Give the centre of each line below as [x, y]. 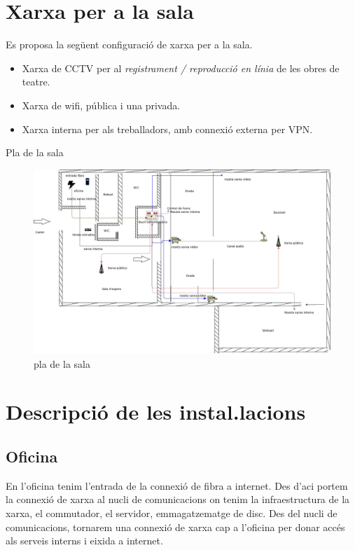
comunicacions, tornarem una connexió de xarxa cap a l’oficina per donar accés [175, 527]
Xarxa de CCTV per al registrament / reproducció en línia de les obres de [181, 68]
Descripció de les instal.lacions [156, 412]
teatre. [36, 82]
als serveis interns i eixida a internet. [84, 541]
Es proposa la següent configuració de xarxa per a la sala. [129, 44]
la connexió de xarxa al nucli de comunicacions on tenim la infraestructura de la [178, 499]
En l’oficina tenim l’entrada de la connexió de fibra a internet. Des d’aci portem [177, 485]
